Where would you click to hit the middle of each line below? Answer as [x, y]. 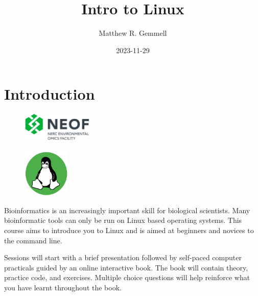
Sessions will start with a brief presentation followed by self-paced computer [123, 257]
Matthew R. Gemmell [133, 33]
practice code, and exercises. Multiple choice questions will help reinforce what [127, 277]
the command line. [33, 240]
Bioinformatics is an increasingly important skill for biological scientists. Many [127, 210]
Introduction [50, 94]
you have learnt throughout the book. [63, 287]
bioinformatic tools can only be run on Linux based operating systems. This [123, 220]
